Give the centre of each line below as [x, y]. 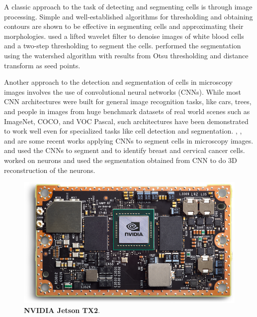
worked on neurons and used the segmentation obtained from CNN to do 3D [121, 160]
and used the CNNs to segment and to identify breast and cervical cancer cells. [125, 150]
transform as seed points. [42, 65]
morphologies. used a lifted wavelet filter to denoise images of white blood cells [124, 36]
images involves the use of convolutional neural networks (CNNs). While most [123, 91]
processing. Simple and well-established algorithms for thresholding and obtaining [128, 16]
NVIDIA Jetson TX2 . [62, 310]
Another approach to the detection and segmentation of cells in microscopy [118, 82]
